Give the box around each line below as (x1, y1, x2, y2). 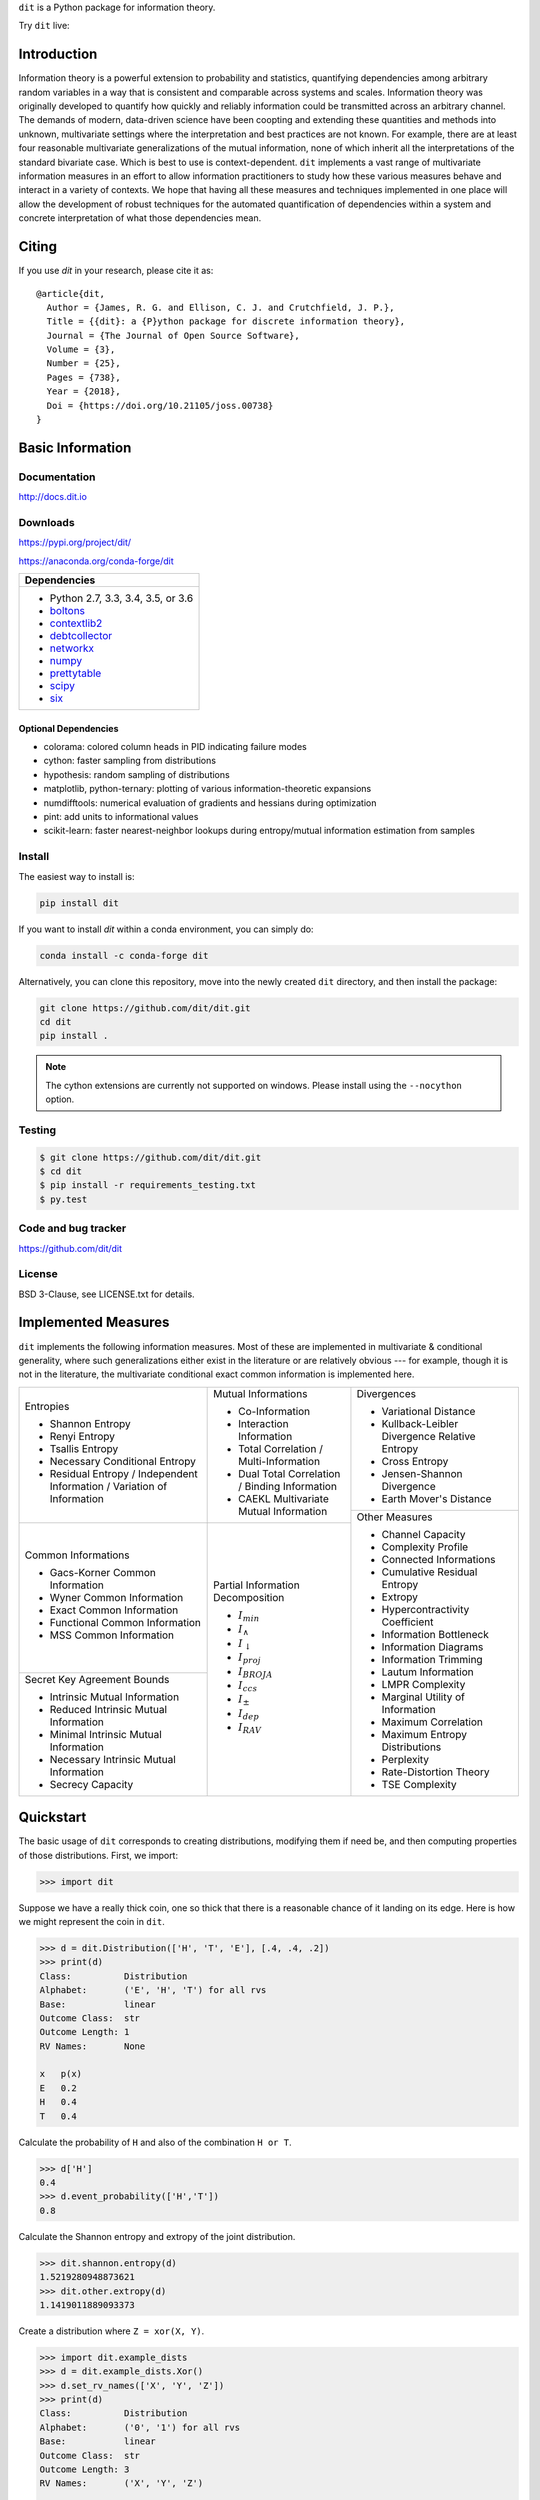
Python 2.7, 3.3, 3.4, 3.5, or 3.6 (49, 591, 194, 605)
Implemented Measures (18, 1314, 170, 1331)
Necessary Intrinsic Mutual (49, 1752, 177, 1766)
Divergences (356, 1386, 417, 1400)
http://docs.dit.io (18, 491, 87, 503)
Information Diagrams (381, 1640, 484, 1654)
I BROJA (238, 1665, 273, 1680)
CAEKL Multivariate (238, 1491, 329, 1505)
